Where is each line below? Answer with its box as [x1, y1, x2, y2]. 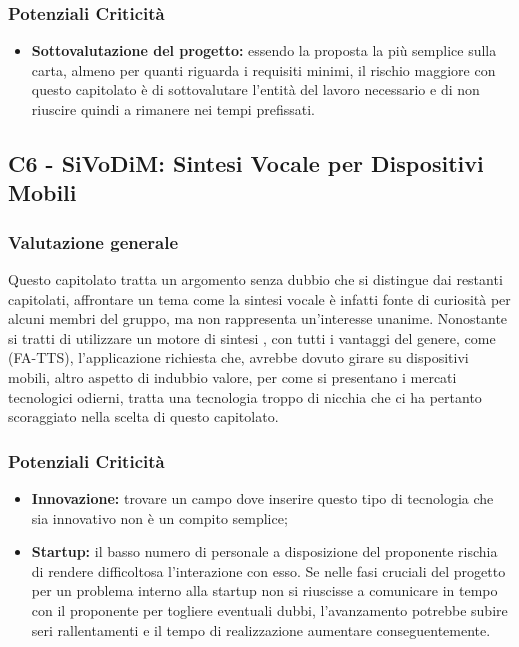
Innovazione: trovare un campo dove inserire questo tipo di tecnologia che [31, 487, 494, 508]
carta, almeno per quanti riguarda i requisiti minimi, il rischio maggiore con [31, 59, 496, 80]
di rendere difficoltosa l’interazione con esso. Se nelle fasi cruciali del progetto [31, 560, 506, 581]
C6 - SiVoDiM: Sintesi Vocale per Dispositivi [8, 147, 484, 178]
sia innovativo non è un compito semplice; [31, 507, 288, 528]
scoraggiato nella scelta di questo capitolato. [8, 406, 279, 427]
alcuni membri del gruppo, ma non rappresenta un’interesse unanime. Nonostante [8, 308, 508, 329]
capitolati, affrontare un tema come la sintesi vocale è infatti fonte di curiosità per [8, 288, 511, 309]
